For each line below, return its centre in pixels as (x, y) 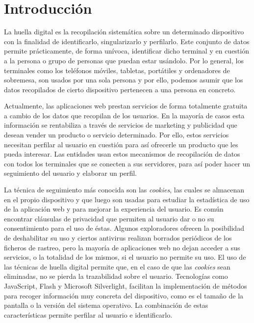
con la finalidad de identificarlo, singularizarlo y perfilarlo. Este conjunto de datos (127, 41)
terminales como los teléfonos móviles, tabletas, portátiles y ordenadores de (117, 70)
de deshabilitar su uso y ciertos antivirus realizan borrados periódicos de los (118, 238)
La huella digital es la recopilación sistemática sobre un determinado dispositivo (124, 32)
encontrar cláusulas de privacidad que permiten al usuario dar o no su (109, 218)
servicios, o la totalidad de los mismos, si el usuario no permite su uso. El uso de (125, 257)
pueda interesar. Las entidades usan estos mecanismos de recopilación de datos (122, 154)
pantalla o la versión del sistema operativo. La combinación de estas (106, 305)
